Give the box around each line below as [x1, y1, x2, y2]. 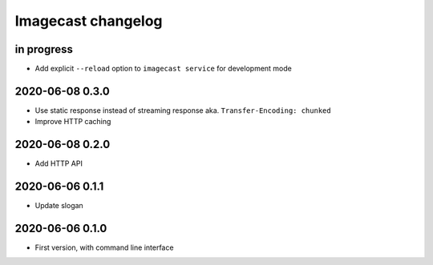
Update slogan [34, 201, 83, 211]
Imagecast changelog [14, 12, 164, 30]
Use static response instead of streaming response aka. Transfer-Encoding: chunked [34, 105, 332, 115]
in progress [14, 42, 74, 56]
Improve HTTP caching [34, 117, 111, 126]
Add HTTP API [34, 159, 83, 168]
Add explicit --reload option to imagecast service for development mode [34, 64, 292, 74]
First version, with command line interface [34, 243, 174, 252]
